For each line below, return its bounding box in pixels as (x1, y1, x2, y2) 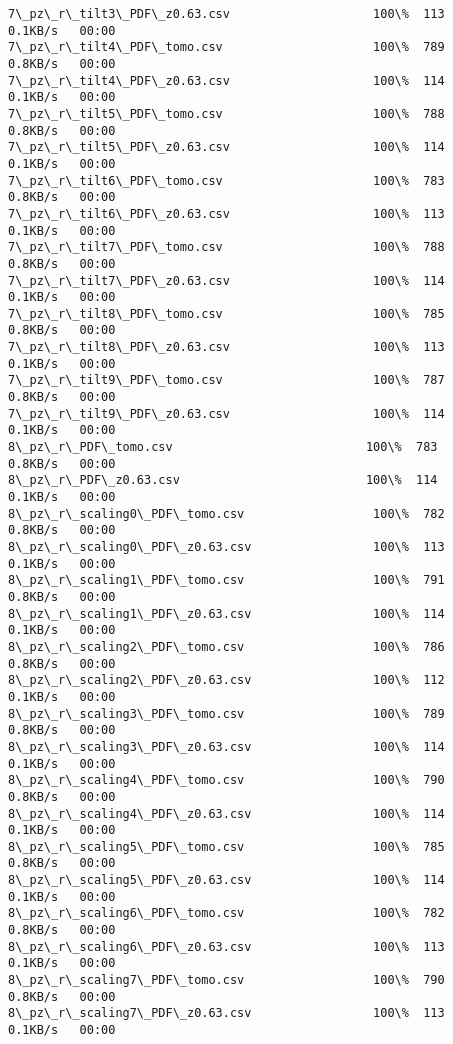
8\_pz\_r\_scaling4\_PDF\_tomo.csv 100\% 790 (8, 773, 445, 788)
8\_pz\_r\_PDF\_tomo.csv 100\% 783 (8, 440, 438, 455)
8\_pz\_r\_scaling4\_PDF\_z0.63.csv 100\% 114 (8, 806, 445, 821)
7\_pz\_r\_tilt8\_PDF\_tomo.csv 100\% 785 (8, 306, 445, 321)
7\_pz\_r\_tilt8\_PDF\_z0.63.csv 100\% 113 (8, 340, 445, 355)
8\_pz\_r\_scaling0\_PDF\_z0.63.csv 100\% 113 (8, 540, 445, 554)
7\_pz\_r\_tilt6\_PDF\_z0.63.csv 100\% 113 (8, 206, 445, 221)
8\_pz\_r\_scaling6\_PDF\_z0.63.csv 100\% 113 (8, 939, 445, 954)
